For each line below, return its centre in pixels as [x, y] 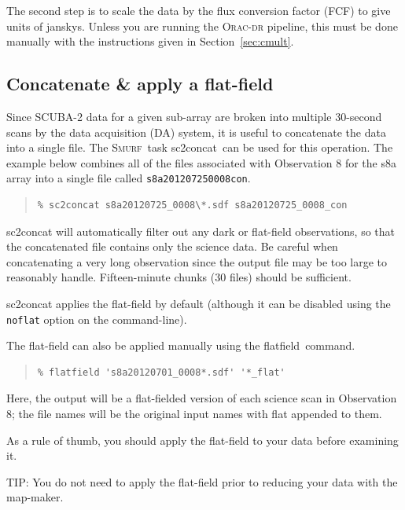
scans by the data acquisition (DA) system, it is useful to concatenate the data [196, 132]
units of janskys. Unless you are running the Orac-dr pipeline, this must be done [202, 26]
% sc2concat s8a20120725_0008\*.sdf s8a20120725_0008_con [192, 205]
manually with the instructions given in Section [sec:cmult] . [150, 41]
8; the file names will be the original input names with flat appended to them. [194, 414]
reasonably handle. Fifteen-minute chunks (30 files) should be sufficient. [179, 277]
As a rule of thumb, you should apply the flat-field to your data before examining [202, 440]
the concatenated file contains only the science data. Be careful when [172, 246]
